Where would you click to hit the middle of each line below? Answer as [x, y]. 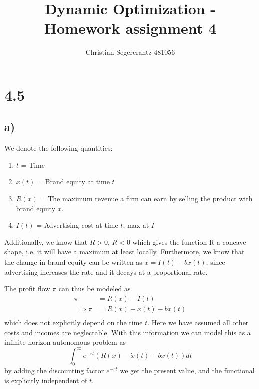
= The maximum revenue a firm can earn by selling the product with [146, 199]
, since [216, 262]
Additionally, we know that [46, 242]
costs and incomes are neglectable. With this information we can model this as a [127, 332]
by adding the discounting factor [54, 370]
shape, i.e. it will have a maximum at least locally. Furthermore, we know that [124, 252]
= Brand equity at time [73, 181]
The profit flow [27, 288]
